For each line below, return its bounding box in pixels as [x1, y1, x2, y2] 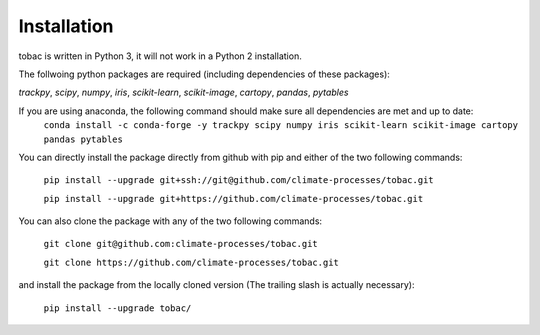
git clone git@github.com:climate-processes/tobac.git [43, 238, 319, 250]
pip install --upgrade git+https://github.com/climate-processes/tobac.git [43, 193, 424, 204]
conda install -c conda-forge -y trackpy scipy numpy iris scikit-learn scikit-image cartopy [43, 120, 519, 131]
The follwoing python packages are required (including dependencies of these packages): [18, 68, 390, 80]
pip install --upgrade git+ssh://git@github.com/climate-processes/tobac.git [43, 175, 434, 186]
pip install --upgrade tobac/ [43, 302, 192, 314]
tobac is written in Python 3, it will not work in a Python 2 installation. [18, 50, 302, 62]
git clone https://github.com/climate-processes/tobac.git [43, 256, 340, 268]
